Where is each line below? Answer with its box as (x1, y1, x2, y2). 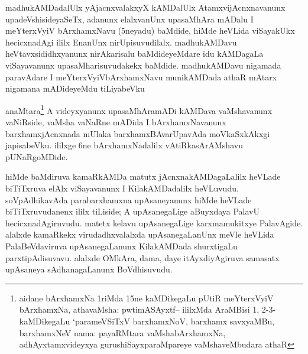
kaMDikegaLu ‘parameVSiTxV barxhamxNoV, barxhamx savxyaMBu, (19, 314, 275, 327)
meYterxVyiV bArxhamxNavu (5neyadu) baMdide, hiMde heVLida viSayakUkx (5, 24, 295, 37)
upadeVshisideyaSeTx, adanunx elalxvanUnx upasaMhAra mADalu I (5, 12, 254, 25)
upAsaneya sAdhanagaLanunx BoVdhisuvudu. (5, 263, 173, 275)
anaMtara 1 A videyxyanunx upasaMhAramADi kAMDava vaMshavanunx (5, 102, 273, 116)
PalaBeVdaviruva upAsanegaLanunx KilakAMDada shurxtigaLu (5, 239, 238, 252)
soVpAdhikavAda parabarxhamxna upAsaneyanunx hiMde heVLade (5, 193, 252, 206)
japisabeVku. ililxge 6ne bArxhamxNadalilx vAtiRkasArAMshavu (5, 139, 243, 151)
